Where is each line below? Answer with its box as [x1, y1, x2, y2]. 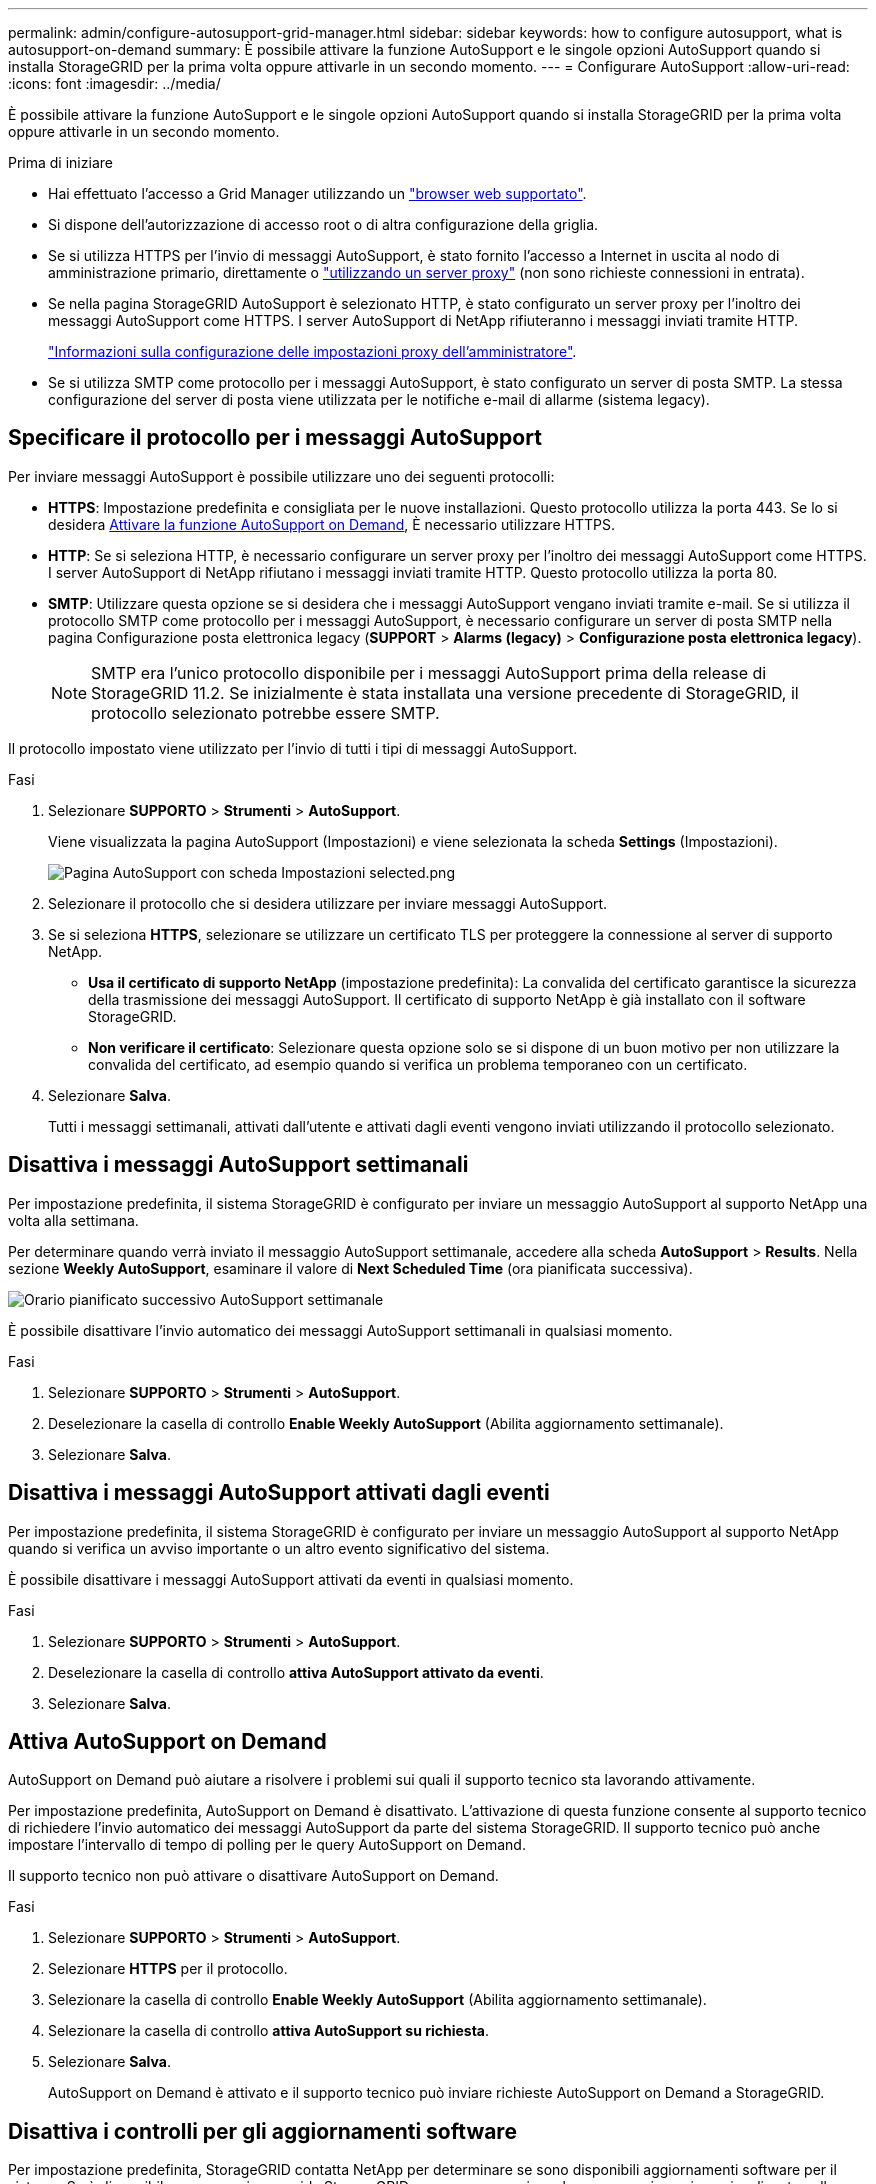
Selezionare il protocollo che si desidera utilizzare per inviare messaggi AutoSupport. [48, 894, 608, 912]
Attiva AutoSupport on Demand [8, 1728, 327, 1754]
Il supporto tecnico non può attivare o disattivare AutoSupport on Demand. [8, 1867, 499, 1885]
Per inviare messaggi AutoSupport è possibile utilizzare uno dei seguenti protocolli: [8, 467, 555, 485]
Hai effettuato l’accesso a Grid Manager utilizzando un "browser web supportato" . [48, 185, 587, 202]
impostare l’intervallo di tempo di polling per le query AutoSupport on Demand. [8, 1836, 526, 1854]
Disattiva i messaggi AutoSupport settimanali [8, 1152, 469, 1178]
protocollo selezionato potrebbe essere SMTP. [91, 702, 440, 723]
